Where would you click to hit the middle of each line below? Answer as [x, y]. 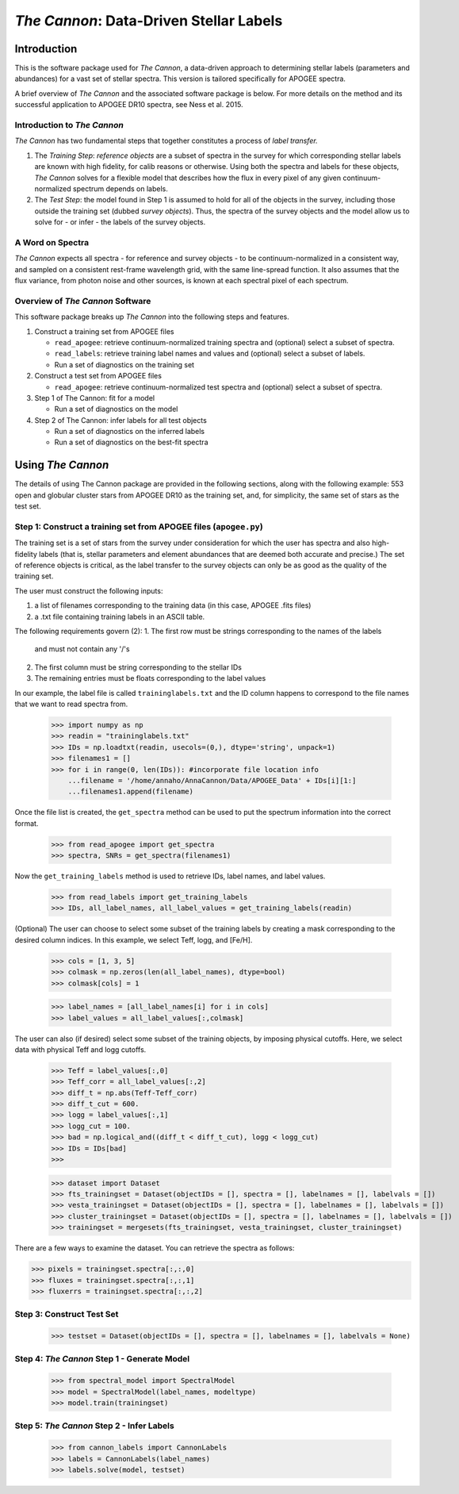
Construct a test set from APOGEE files [98, 376]
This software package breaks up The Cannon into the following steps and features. [152, 317]
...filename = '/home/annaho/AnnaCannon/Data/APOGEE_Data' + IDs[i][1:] [212, 780]
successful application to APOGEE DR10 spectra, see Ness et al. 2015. [129, 105]
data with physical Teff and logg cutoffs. [80, 1049]
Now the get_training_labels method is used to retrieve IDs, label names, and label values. [170, 876]
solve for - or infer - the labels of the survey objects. [120, 222]
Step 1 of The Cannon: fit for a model [94, 398]
